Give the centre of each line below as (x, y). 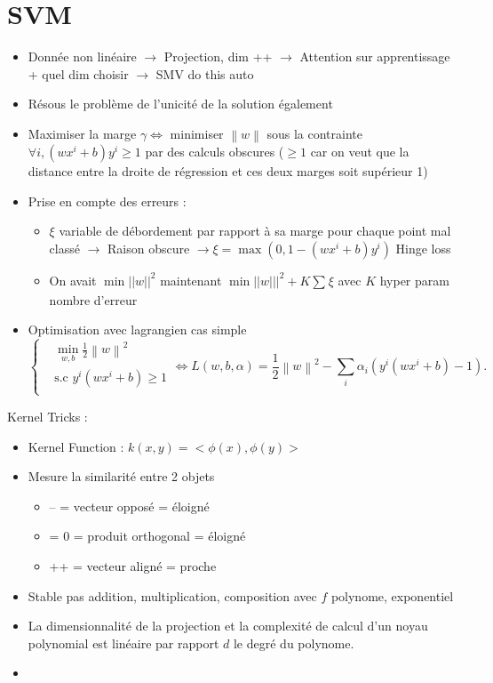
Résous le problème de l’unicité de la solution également (180, 104)
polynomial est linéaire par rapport (123, 643)
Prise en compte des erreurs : (107, 201)
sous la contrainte (314, 133)
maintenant (191, 280)
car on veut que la (360, 152)
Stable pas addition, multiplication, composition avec (172, 595)
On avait (73, 280)
